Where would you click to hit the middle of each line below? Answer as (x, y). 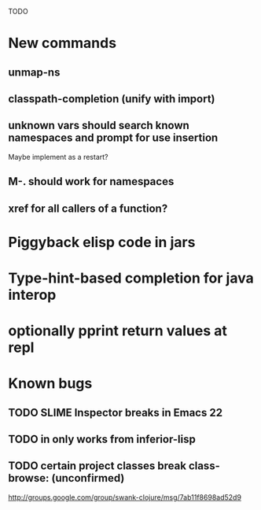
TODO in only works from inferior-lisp (102, 440)
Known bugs (50, 384)
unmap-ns (34, 72)
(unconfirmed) (88, 478)
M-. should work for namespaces (91, 181)
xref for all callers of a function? (88, 208)
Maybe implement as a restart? (58, 157)
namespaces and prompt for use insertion (113, 138)
